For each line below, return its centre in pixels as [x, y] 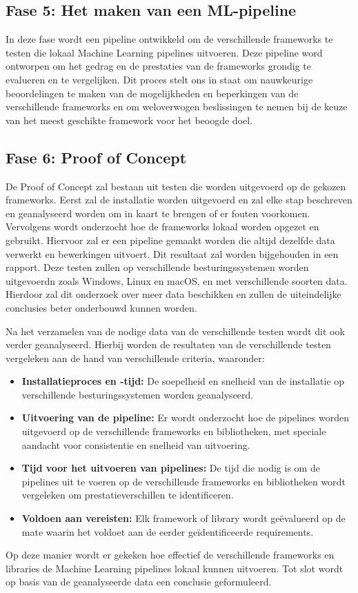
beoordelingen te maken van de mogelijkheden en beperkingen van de [152, 93]
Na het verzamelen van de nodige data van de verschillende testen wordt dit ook [175, 331]
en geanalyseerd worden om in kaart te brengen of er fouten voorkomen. [158, 213]
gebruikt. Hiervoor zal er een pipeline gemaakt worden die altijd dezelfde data [170, 240]
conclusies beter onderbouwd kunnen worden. [101, 307]
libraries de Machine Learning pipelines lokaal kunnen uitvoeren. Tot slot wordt [175, 568]
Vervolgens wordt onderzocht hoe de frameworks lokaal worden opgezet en [162, 227]
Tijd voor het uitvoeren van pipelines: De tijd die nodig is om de [171, 468]
